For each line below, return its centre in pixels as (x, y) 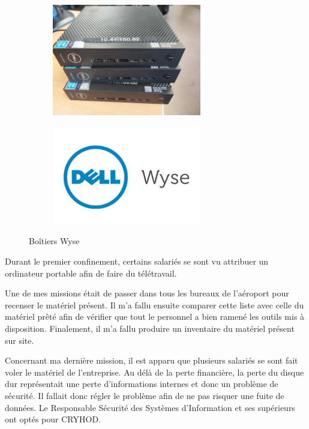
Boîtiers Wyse (54, 241)
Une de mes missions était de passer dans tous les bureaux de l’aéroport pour (147, 293)
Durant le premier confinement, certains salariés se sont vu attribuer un (137, 261)
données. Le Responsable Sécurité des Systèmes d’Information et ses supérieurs (150, 407)
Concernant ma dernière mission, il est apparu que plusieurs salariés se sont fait (151, 360)
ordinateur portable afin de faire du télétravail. (91, 273)
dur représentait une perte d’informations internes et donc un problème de (142, 384)
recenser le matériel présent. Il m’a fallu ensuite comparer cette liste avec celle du (154, 304)
